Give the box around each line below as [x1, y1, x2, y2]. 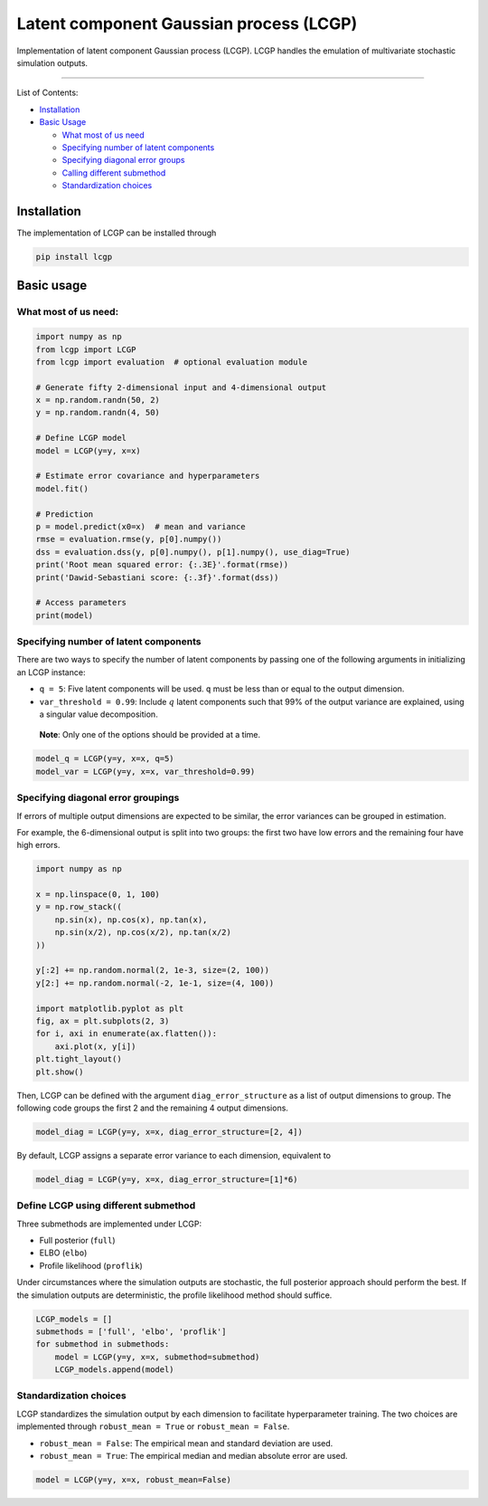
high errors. [16, 840, 61, 851]
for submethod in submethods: [35, 1339, 170, 1349]
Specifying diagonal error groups [61, 155, 185, 166]
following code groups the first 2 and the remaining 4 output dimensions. [16, 1102, 289, 1113]
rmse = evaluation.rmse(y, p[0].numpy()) [35, 534, 222, 545]
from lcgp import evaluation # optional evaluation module [35, 357, 308, 367]
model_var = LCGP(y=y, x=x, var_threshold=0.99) [35, 766, 256, 777]
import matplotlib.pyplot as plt [35, 1003, 184, 1014]
